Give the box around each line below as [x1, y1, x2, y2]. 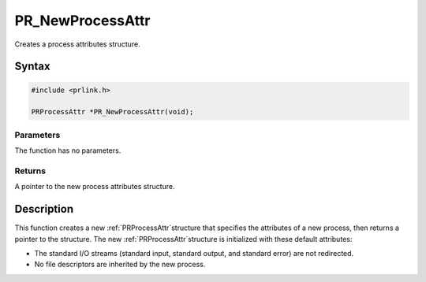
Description [14, 202, 74, 216]
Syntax [14, 60, 50, 73]
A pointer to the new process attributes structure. [14, 182, 175, 191]
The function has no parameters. [14, 146, 121, 155]
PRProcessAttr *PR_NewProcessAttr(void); [31, 107, 194, 117]
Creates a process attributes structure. [14, 39, 141, 49]
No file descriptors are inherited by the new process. [34, 260, 206, 269]
